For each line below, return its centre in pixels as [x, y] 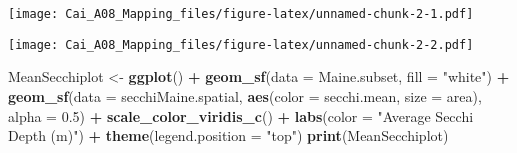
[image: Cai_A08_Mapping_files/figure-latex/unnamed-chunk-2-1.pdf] [241, 14]
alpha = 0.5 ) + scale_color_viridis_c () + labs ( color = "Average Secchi [241, 115]
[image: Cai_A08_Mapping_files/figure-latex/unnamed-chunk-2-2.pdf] [241, 44]
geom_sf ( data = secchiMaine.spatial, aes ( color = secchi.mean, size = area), [245, 95]
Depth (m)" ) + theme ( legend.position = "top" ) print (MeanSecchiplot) [228, 135]
